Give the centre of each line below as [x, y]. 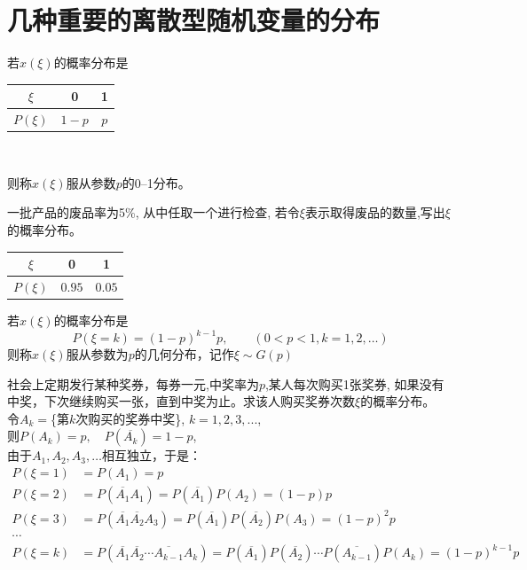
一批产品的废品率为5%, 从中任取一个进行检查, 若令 [153, 212]
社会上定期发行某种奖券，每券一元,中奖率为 [133, 383]
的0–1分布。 [156, 182]
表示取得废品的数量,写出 [375, 212]
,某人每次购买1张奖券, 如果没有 [354, 383]
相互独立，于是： [151, 455]
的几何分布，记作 [184, 354]
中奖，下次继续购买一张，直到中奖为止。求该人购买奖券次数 [181, 401]
